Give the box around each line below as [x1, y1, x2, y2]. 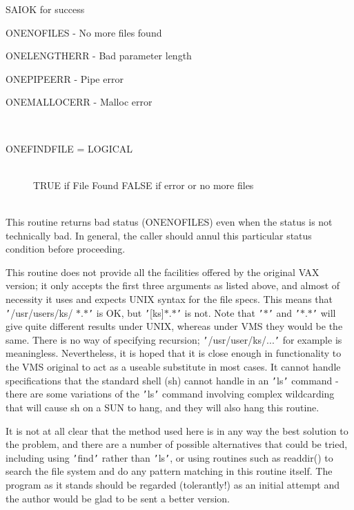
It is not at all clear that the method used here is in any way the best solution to [6, 423, 348, 438]
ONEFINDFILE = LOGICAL [6, 141, 133, 155]
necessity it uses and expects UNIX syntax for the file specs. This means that [6, 291, 333, 306]
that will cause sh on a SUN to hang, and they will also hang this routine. [6, 400, 319, 414]
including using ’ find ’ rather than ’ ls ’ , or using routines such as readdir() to [6, 450, 333, 464]
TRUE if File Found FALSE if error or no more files [33, 177, 254, 192]
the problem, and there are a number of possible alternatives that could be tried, [6, 437, 348, 451]
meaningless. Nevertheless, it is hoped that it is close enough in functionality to [6, 346, 342, 360]
